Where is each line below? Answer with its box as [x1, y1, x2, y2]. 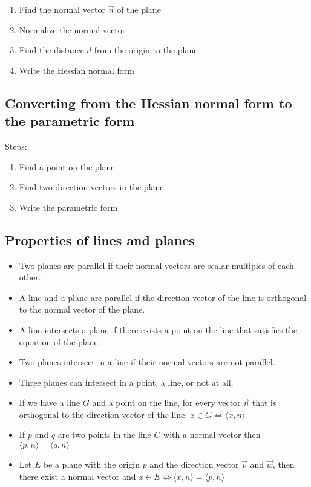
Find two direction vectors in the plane [19, 181, 164, 193]
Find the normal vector [19, 3, 106, 15]
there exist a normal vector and [19, 469, 136, 482]
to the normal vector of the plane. [19, 303, 145, 316]
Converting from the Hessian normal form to [5, 93, 292, 112]
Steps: [5, 139, 27, 152]
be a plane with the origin [43, 458, 140, 471]
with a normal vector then [163, 428, 261, 441]
